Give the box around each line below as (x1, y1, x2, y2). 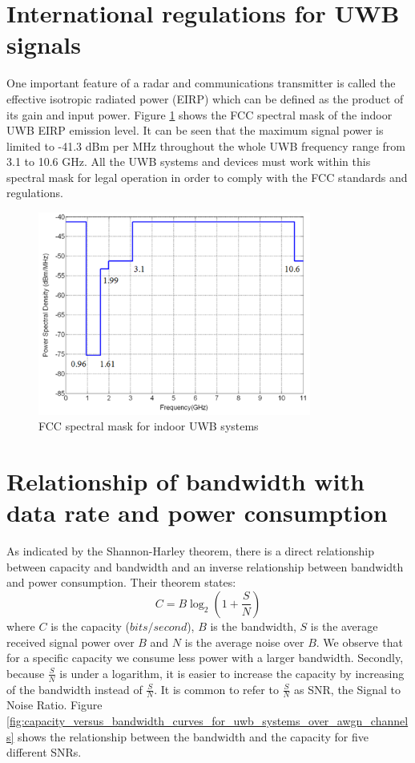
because (6, 664, 45, 681)
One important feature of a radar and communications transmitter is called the (6, 75, 396, 91)
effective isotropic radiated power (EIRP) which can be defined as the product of (6, 90, 404, 107)
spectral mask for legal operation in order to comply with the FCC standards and (6, 168, 408, 185)
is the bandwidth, (210, 617, 296, 634)
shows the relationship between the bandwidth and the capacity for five (18, 728, 369, 745)
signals (6, 28, 81, 61)
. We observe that (316, 633, 404, 650)
